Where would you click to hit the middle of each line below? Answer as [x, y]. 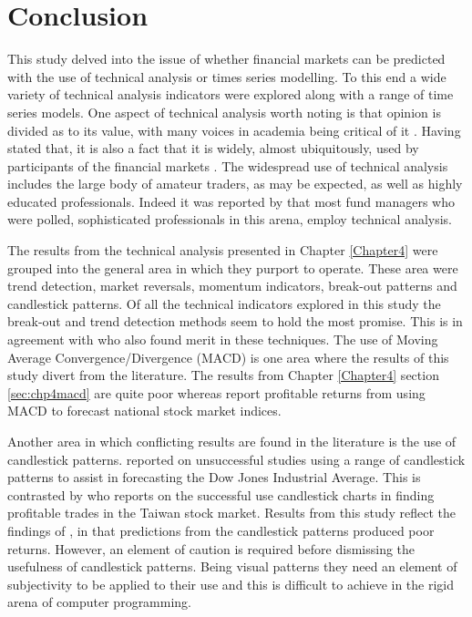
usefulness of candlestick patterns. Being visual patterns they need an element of [232, 566]
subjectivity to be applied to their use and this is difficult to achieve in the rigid [231, 584]
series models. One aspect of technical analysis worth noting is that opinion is [224, 112]
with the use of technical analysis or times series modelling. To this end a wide [227, 76]
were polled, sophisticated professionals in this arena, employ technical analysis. [230, 219]
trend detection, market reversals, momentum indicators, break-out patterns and [232, 286]
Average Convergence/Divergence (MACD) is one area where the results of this [228, 357]
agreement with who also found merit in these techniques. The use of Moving [223, 339]
